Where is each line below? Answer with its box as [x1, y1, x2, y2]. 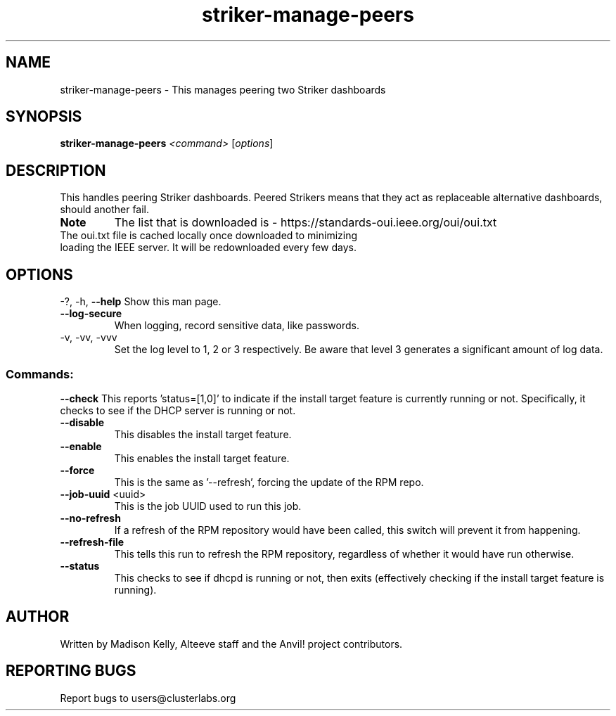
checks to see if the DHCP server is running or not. [60, 404, 296, 416]
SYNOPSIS [6, 108, 82, 126]
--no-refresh [60, 511, 121, 524]
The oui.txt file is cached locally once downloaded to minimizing [60, 229, 358, 242]
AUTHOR [6, 608, 70, 626]
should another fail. [60, 203, 150, 216]
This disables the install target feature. [114, 428, 292, 440]
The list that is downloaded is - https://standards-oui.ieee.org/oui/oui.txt [114, 215, 497, 230]
